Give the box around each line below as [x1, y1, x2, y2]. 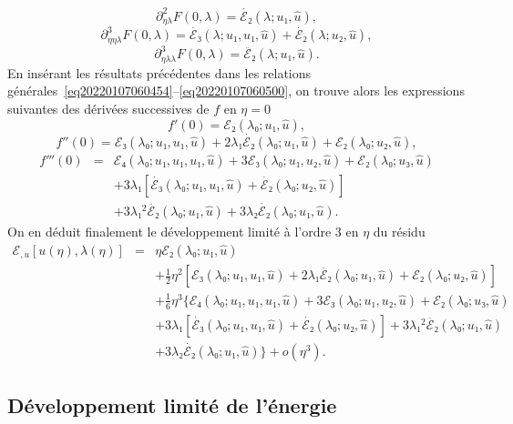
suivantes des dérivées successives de [7, 99, 210, 118]
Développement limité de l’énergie [7, 390, 337, 419]
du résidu [373, 222, 426, 241]
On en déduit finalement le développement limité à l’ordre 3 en [7, 222, 359, 241]
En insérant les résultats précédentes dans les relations [7, 63, 312, 82]
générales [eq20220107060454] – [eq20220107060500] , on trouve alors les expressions [7, 81, 465, 100]
